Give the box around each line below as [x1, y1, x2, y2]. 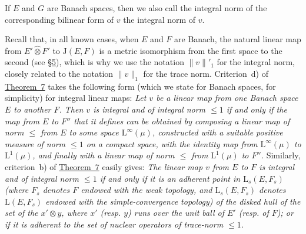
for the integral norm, [217, 56, 295, 68]
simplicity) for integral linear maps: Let [5, 91, 147, 104]
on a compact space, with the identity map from [86, 137, 258, 150]
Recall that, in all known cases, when [5, 33, 139, 45]
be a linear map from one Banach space [156, 91, 298, 104]
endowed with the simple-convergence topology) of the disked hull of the [45, 195, 301, 207]
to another [14, 103, 51, 115]
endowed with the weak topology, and [81, 184, 212, 196]
